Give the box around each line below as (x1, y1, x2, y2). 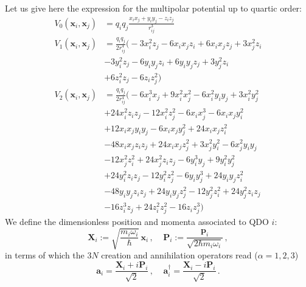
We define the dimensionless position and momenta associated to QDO (5, 215, 269, 228)
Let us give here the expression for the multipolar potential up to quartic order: (5, 2, 302, 14)
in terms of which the (5, 249, 85, 261)
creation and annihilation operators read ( (101, 249, 258, 261)
